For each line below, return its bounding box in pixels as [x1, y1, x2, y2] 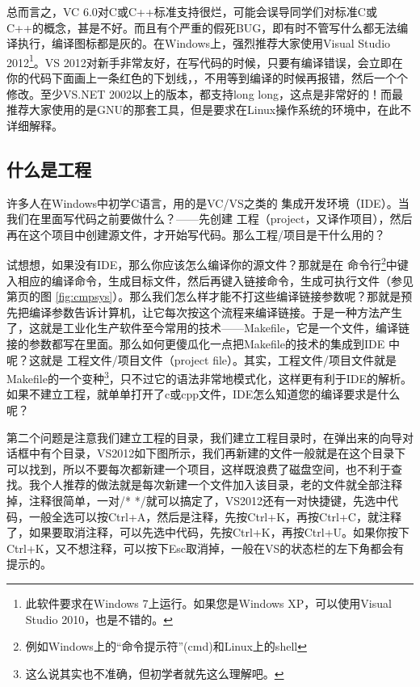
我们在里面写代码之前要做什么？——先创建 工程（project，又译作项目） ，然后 [6, 210, 413, 227]
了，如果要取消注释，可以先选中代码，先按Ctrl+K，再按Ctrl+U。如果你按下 [6, 524, 410, 541]
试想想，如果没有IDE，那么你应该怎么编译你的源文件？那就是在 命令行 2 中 [6, 254, 397, 273]
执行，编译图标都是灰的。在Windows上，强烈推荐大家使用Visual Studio [17, 35, 391, 52]
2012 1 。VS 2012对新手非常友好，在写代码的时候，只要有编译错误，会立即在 [6, 51, 403, 70]
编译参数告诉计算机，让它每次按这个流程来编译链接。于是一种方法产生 [28, 303, 402, 320]
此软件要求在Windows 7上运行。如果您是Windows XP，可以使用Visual [25, 594, 392, 611]
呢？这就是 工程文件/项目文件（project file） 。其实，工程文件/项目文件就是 [6, 351, 397, 368]
